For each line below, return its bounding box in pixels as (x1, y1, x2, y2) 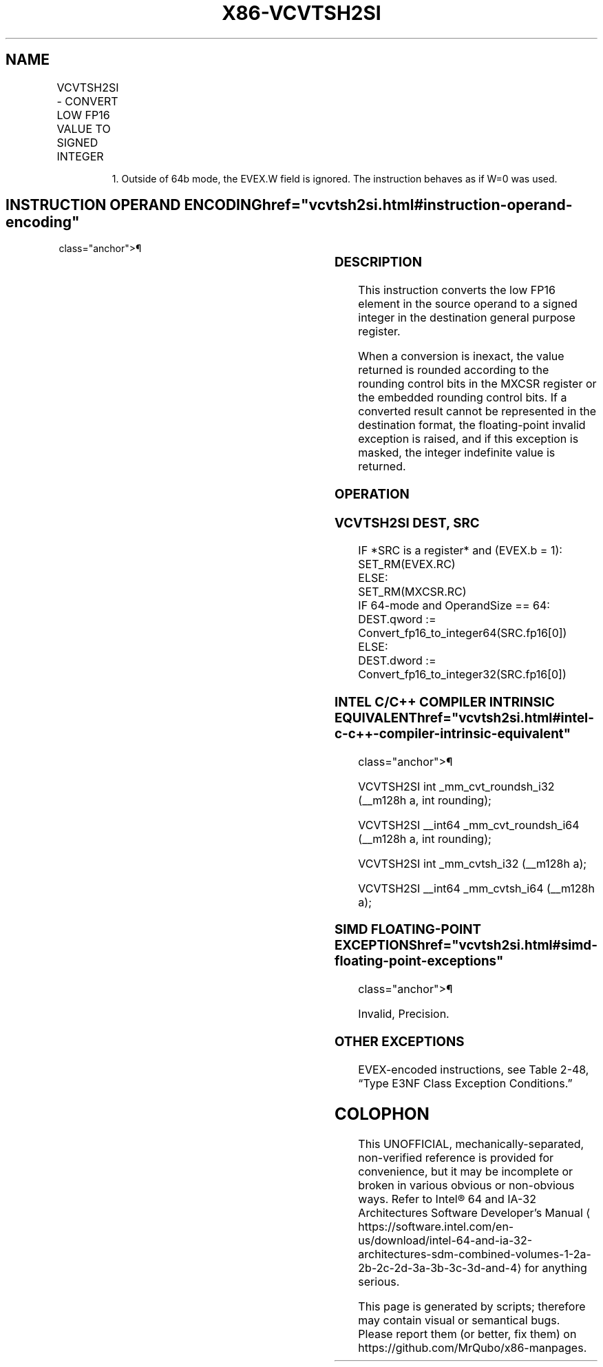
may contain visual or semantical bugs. (358, 1313, 560, 1328)
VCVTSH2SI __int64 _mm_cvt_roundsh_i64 (358, 817, 580, 832)
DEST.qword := (358, 612, 436, 627)
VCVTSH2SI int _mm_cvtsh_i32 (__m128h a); (358, 856, 587, 870)
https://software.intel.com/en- (358, 1220, 514, 1234)
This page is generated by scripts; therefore (358, 1300, 586, 1314)
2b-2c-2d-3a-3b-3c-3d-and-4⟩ (358, 1261, 522, 1275)
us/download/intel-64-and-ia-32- (358, 1233, 533, 1248)
